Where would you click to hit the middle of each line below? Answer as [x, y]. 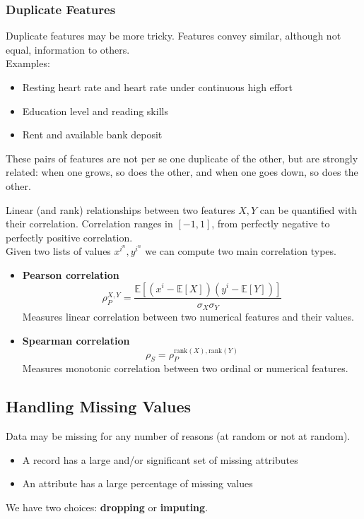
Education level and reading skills [95, 111]
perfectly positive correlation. [69, 237]
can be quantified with [309, 209]
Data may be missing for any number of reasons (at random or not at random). [178, 436]
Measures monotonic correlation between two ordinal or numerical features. [185, 368]
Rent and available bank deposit [92, 135]
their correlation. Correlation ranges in [89, 223]
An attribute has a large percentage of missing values [137, 483]
